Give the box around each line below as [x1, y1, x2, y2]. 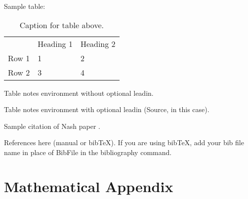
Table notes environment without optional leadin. [4, 87, 154, 98]
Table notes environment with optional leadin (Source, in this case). [4, 104, 209, 115]
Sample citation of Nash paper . [4, 120, 100, 131]
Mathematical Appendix [4, 176, 173, 196]
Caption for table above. [19, 19, 104, 31]
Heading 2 [80, 38, 116, 49]
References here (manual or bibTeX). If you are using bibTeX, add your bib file [4, 137, 244, 148]
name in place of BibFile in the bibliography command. [4, 147, 172, 157]
